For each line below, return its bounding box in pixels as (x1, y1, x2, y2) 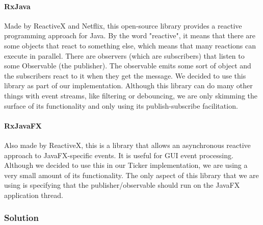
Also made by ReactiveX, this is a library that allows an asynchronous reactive (4, 139, 251, 150)
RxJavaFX (4, 120, 42, 131)
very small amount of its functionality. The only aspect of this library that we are (4, 169, 259, 180)
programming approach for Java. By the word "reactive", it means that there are (4, 30, 256, 41)
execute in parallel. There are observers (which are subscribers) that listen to (4, 50, 245, 61)
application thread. (4, 189, 63, 200)
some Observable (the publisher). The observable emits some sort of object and (4, 60, 251, 71)
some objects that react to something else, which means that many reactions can (4, 40, 256, 51)
